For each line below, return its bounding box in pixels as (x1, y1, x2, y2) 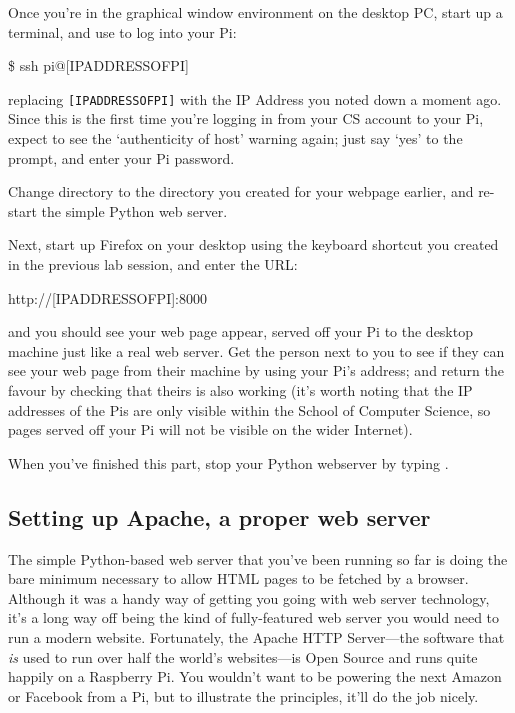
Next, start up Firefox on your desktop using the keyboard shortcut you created (8, 234, 499, 255)
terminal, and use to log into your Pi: (8, 21, 237, 42)
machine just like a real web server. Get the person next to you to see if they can (8, 340, 505, 361)
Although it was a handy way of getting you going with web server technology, (8, 587, 490, 608)
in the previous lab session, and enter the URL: (8, 254, 298, 274)
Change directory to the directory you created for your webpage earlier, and (8, 181, 474, 202)
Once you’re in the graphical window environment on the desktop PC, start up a (8, 2, 503, 22)
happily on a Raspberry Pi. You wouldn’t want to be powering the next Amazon (8, 666, 502, 687)
